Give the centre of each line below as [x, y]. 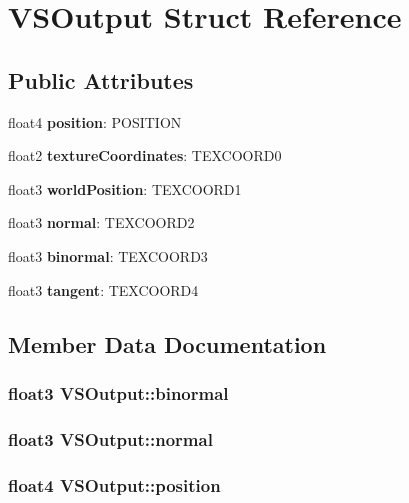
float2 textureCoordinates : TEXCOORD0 [145, 155]
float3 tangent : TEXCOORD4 [103, 289]
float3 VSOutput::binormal [118, 392]
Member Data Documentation [167, 343]
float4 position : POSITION [95, 121]
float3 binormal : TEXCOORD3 [108, 255]
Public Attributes [101, 79]
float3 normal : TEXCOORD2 [101, 222]
